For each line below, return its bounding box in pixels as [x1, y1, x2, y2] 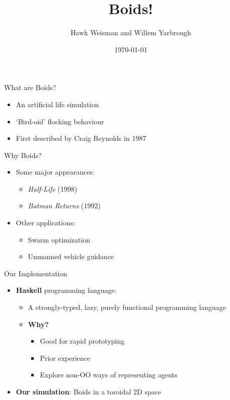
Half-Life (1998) [28, 183, 78, 194]
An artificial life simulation [16, 99, 99, 109]
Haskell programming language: [16, 285, 117, 295]
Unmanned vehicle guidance [28, 251, 114, 262]
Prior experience [40, 352, 91, 363]
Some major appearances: [16, 167, 95, 177]
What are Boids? [4, 82, 56, 93]
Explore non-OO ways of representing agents [40, 369, 178, 380]
